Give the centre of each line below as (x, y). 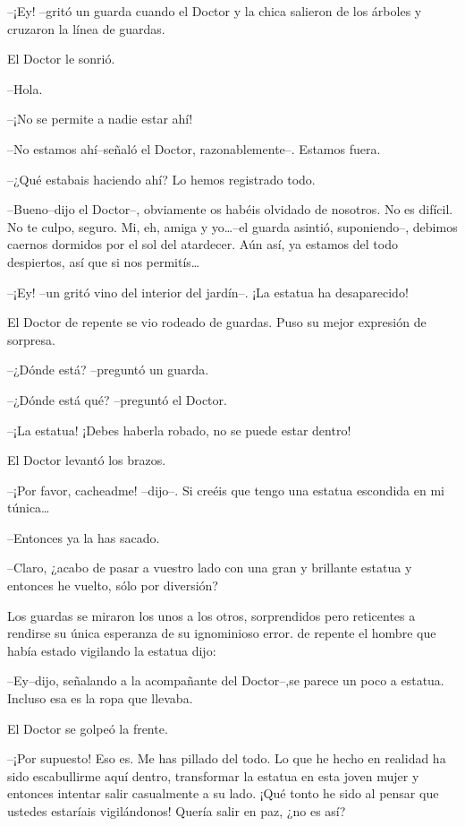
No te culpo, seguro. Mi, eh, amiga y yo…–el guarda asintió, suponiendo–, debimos (232, 226)
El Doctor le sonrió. (61, 59)
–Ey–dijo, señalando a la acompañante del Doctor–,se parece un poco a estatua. (226, 680)
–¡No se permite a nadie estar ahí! (100, 119)
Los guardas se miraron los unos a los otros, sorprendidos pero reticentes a (211, 615)
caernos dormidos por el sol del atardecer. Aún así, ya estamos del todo (203, 244)
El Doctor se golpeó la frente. (88, 728)
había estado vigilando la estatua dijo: (112, 650)
